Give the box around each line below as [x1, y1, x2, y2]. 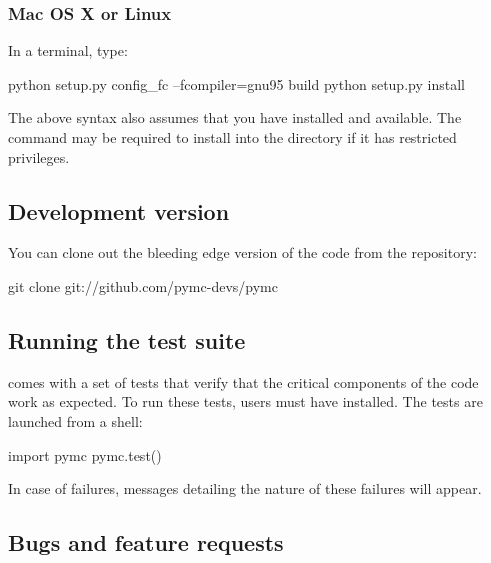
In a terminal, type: [8, 40, 128, 61]
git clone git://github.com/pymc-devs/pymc [8, 275, 278, 296]
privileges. [8, 146, 70, 167]
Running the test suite [8, 324, 246, 355]
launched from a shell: [8, 410, 143, 431]
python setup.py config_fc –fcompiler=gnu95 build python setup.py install [8, 73, 465, 94]
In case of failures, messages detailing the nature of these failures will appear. [8, 478, 482, 499]
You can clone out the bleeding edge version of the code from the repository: [8, 242, 477, 263]
